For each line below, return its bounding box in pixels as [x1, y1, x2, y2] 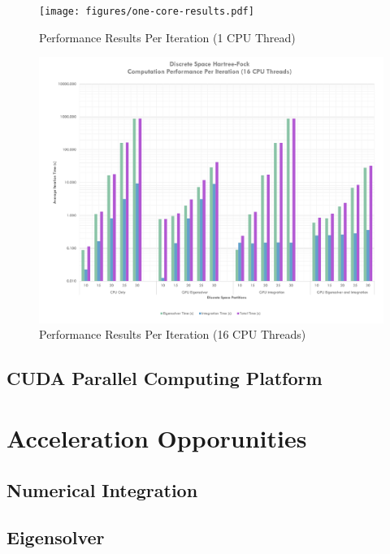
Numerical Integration [6, 477, 198, 502]
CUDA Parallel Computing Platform [6, 366, 323, 391]
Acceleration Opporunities [6, 421, 307, 454]
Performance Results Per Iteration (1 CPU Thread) [39, 28, 296, 45]
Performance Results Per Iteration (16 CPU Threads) [39, 326, 306, 343]
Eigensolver [6, 525, 105, 550]
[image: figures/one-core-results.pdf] [39, 6, 254, 17]
